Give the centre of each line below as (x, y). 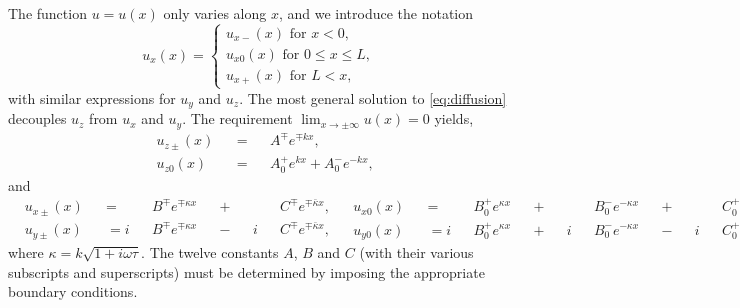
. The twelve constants (210, 251)
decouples (37, 118)
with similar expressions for (92, 97)
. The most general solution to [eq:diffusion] (373, 97)
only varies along (215, 13)
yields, (454, 118)
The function (47, 13)
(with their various (416, 251)
